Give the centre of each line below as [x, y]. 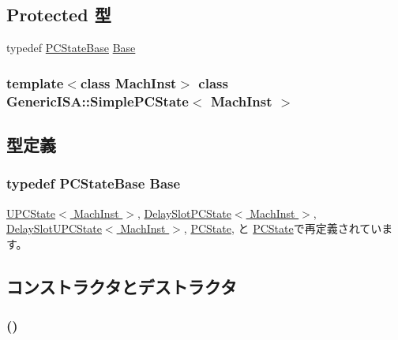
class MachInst [128, 82]
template [35, 82]
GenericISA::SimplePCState [98, 101]
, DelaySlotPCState [184, 213]
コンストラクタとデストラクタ [122, 286]
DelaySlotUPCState [54, 228]
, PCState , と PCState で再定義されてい [283, 228]
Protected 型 [59, 15]
